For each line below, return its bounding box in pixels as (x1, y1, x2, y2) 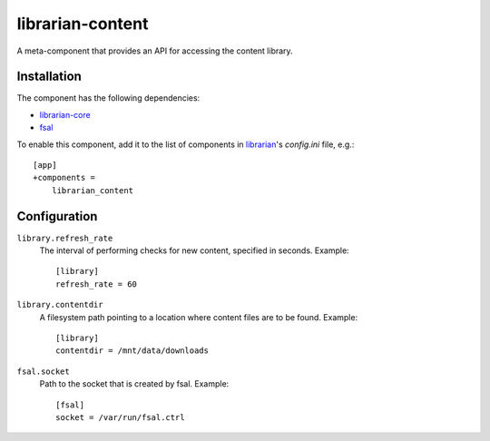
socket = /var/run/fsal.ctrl (55, 413, 185, 422)
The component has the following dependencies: (16, 93, 201, 103)
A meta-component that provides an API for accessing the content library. (16, 45, 294, 56)
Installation (16, 69, 82, 84)
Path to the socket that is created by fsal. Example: (39, 378, 230, 389)
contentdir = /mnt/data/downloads (55, 346, 209, 356)
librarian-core (39, 109, 91, 120)
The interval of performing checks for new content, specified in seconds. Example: (39, 245, 349, 256)
